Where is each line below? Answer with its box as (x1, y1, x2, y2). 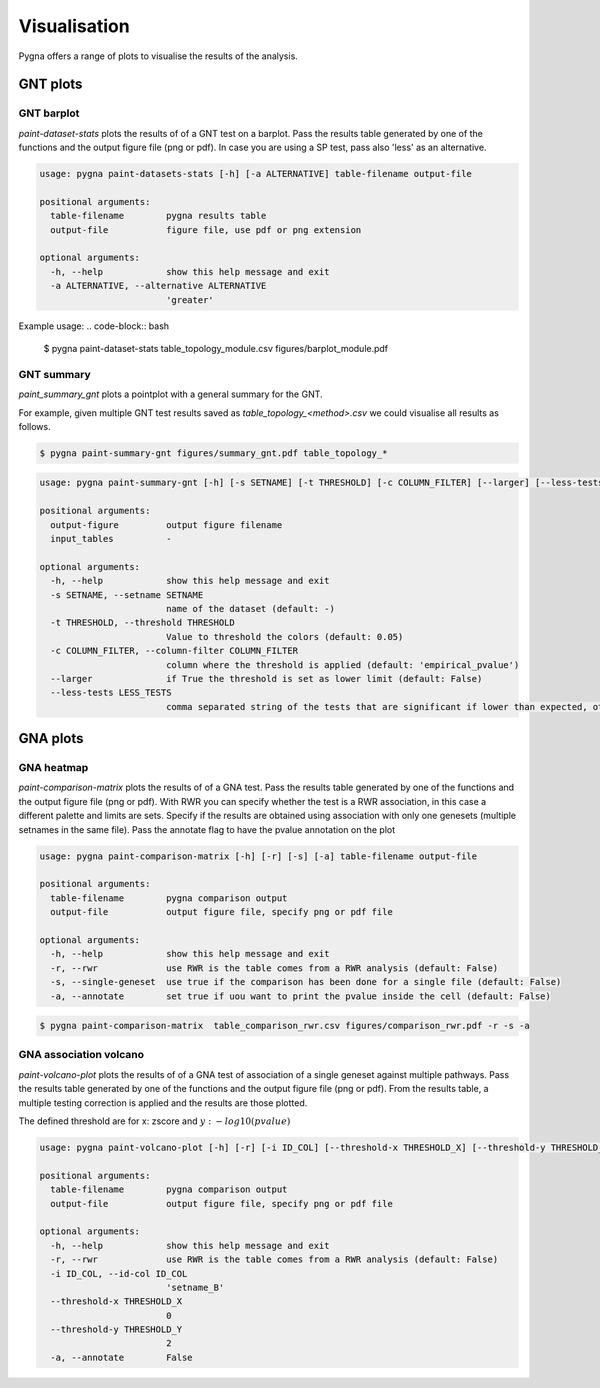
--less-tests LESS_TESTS (50, 687, 172, 699)
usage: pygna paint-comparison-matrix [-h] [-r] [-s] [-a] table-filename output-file (39, 850, 478, 862)
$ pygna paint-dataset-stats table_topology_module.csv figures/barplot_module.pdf (43, 342, 389, 354)
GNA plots (18, 730, 84, 747)
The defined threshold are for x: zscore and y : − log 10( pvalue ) (18, 1115, 291, 1127)
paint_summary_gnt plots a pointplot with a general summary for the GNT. (18, 388, 324, 400)
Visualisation (18, 15, 130, 37)
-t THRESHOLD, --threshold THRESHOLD (50, 617, 235, 629)
